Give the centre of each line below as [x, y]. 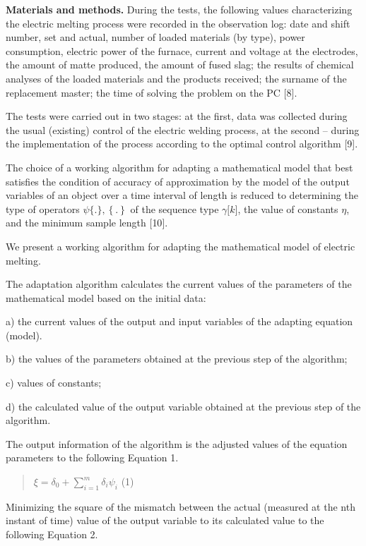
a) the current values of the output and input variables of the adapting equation [179, 321]
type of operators [43, 208]
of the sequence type [175, 208]
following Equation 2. [52, 534]
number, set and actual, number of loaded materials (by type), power [155, 37]
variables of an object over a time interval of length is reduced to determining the [182, 195]
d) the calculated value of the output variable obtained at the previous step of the [183, 406]
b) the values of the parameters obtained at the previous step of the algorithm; [177, 359]
